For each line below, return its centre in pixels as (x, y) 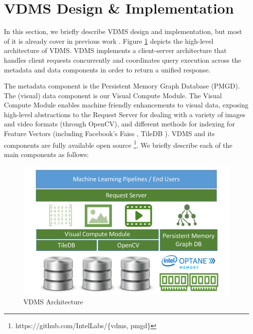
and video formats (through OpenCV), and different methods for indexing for (119, 124)
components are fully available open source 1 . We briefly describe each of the (118, 144)
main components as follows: (46, 154)
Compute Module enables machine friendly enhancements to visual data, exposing (126, 105)
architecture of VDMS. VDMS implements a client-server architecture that (115, 50)
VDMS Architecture (53, 302)
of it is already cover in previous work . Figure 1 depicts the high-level (109, 41)
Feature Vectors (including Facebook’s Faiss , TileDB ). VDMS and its (109, 133)
